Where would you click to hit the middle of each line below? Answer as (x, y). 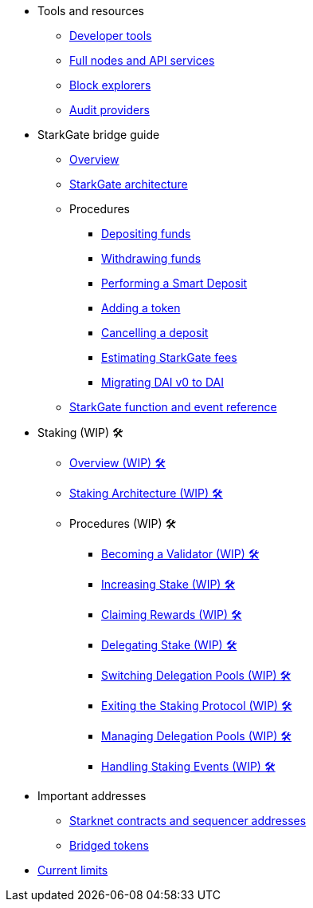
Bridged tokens (109, 845)
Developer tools (111, 36)
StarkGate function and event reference (173, 407)
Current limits (73, 870)
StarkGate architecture (129, 184)
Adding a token (141, 308)
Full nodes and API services (142, 60)
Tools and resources (91, 11)
